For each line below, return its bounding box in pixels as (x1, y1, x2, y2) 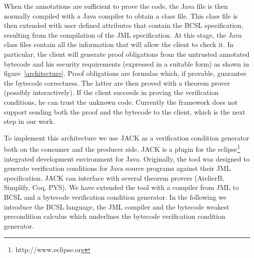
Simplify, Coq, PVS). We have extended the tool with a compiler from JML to (4, 182, 239, 192)
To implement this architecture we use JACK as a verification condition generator (4, 132, 250, 142)
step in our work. (4, 116, 55, 126)
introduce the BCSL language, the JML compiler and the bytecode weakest (4, 201, 230, 211)
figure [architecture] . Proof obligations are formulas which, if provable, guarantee (4, 68, 247, 78)
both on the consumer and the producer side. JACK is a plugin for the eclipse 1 (4, 142, 240, 154)
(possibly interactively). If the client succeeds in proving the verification (4, 87, 219, 97)
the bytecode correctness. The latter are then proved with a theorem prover (4, 77, 230, 88)
